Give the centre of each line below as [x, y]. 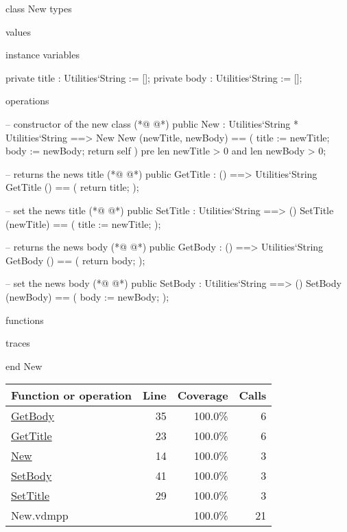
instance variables [43, 55]
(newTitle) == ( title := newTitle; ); [83, 223]
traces [18, 343]
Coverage [203, 395]
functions [25, 320]
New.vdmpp [40, 516]
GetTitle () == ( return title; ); [72, 187]
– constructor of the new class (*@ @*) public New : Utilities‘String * [152, 123]
